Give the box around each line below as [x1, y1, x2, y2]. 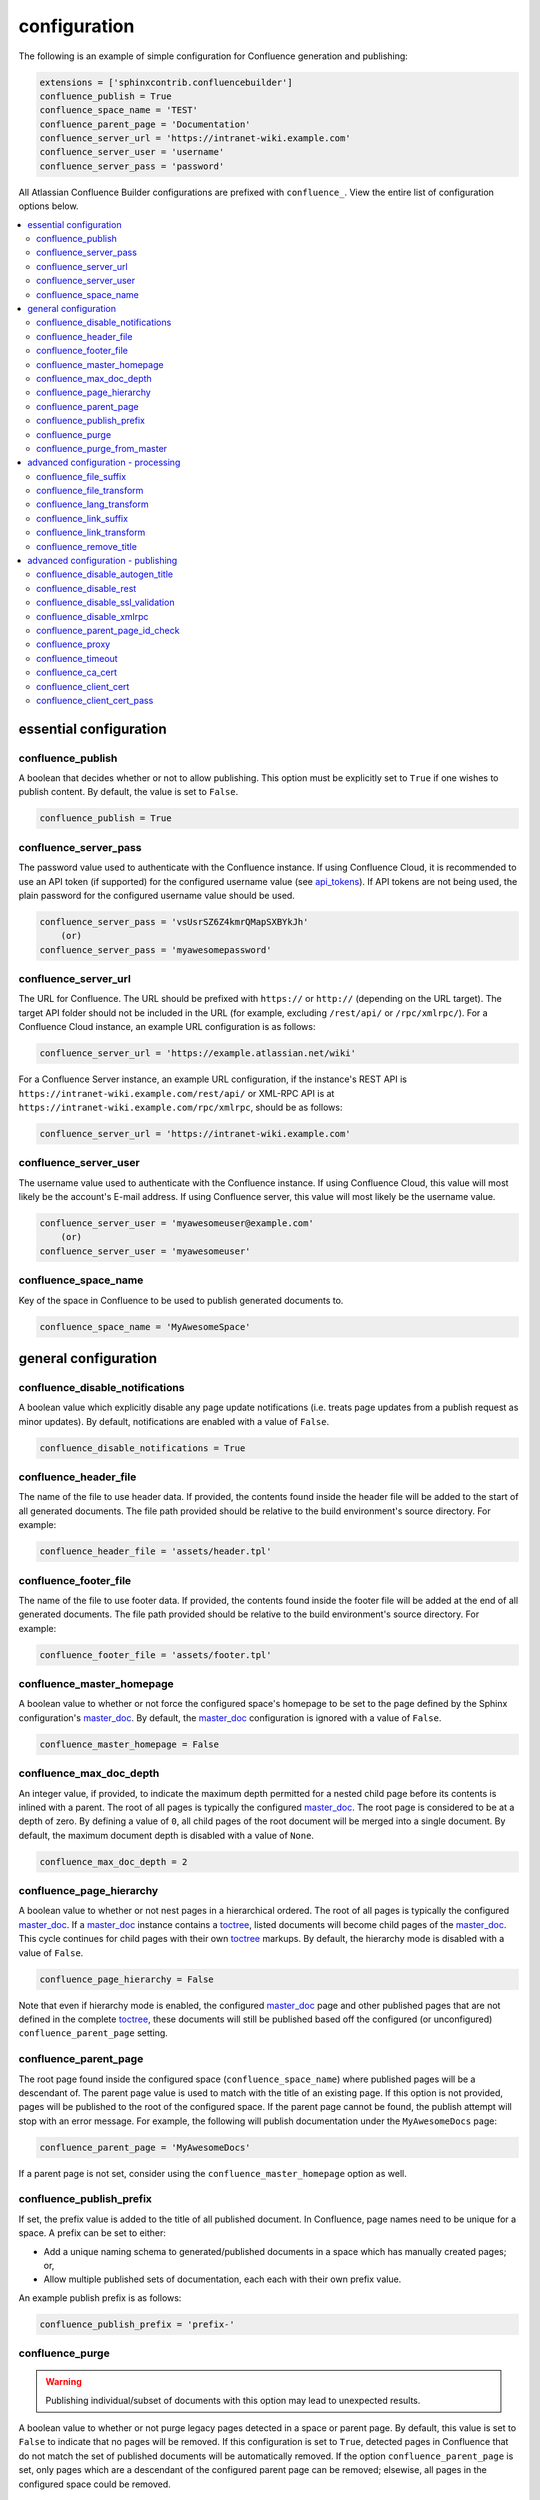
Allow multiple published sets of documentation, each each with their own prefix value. [43, 2273, 402, 2285]
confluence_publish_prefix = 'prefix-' [39, 2318, 235, 2330]
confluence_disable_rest [36, 582, 137, 594]
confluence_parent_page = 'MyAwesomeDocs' [39, 2141, 251, 2153]
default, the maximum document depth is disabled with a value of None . [18, 1829, 315, 1841]
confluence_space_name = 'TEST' [39, 105, 199, 116]
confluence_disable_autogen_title [36, 568, 174, 580]
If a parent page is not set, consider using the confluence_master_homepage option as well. [18, 2167, 407, 2179]
